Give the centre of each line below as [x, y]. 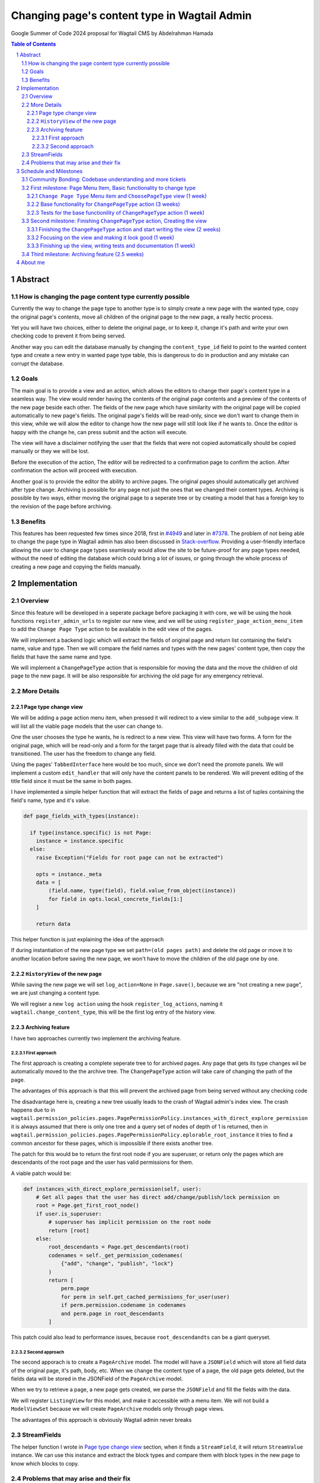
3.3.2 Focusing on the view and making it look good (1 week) [101, 237]
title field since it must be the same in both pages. [72, 781]
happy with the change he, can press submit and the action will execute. [99, 432]
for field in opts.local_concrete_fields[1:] [116, 899]
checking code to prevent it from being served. [68, 336]
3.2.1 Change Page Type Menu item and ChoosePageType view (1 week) [117, 196]
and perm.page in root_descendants [112, 1313]
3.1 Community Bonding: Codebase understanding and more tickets [104, 179]
